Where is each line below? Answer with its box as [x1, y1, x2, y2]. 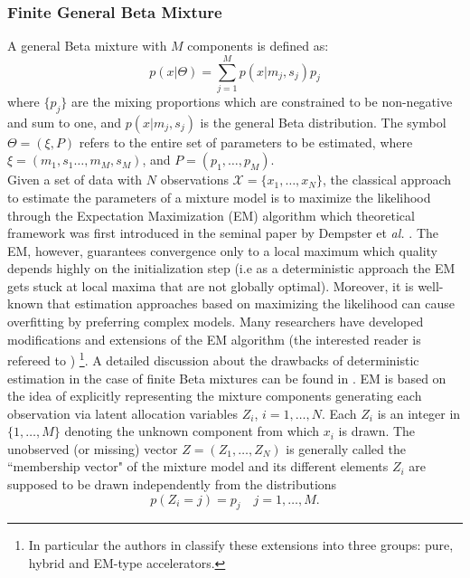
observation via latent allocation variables [7, 403, 238, 422]
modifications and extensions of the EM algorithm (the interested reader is [7, 329, 421, 348]
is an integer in [377, 403, 461, 422]
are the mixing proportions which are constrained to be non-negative [71, 91, 453, 110]
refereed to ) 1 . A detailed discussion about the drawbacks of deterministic [7, 348, 419, 369]
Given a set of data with [7, 170, 143, 189]
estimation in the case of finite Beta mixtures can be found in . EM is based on [7, 368, 446, 387]
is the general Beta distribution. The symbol [200, 112, 446, 131]
